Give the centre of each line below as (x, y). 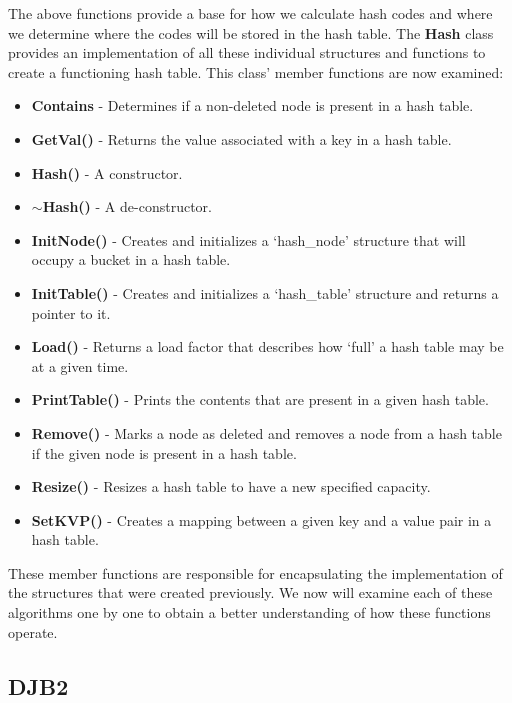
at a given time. (80, 365)
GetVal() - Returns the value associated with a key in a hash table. (241, 138)
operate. (33, 631)
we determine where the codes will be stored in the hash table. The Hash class (251, 32)
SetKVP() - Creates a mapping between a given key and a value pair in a (261, 519)
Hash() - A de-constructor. (127, 206)
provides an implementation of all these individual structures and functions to (247, 52)
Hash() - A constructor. (107, 172)
